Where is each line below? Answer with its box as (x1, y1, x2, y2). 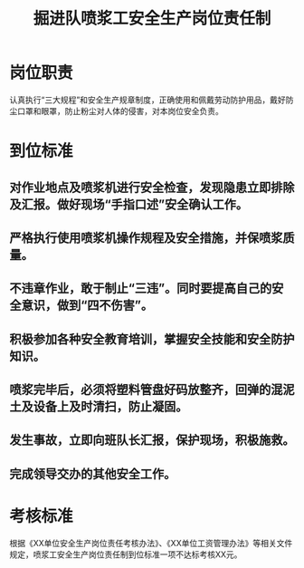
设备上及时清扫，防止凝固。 (33, 400, 188, 415)
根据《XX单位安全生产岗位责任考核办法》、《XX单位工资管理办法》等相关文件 (9, 537, 293, 548)
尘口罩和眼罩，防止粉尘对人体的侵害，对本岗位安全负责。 (9, 105, 223, 116)
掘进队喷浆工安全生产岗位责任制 (33, 8, 271, 29)
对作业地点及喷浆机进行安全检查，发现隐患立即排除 (9, 179, 295, 195)
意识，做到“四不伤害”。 (21, 298, 154, 313)
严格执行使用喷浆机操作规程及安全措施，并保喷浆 (9, 230, 283, 245)
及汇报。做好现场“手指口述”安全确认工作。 (9, 197, 249, 212)
